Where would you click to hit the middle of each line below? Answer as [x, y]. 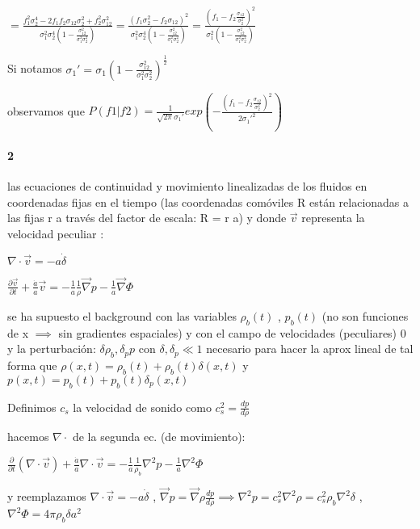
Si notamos [35, 68]
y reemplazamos [47, 496]
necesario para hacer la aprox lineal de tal [310, 348]
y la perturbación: [52, 348]
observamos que [46, 110]
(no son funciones [365, 315]
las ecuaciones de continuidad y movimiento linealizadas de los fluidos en [187, 186]
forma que [32, 365]
